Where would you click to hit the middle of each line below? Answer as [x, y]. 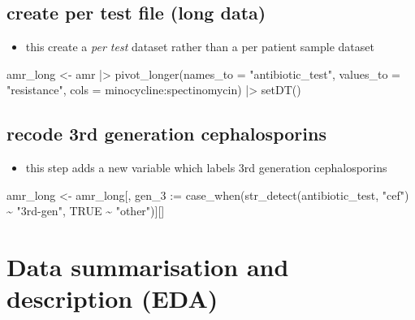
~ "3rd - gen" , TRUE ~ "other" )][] [86, 211]
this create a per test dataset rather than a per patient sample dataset [200, 47]
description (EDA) [112, 298]
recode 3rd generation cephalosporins [166, 134]
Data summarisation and [148, 267]
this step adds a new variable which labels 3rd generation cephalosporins [206, 168]
